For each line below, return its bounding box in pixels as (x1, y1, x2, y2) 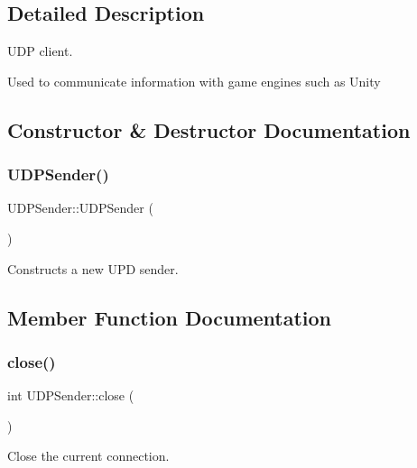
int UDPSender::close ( (7, 386, 134, 405)
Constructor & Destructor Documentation (7, 115, 411, 143)
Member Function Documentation (7, 303, 332, 331)
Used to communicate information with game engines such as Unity (7, 71, 381, 90)
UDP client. (7, 41, 73, 60)
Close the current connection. (7, 446, 170, 465)
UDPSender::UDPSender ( (7, 198, 153, 217)
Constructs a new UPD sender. (7, 259, 179, 278)
